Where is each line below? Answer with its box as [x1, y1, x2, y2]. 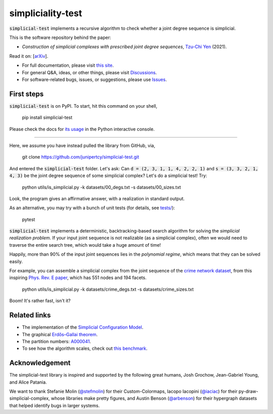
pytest [22, 216, 35, 222]
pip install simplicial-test [22, 114, 73, 121]
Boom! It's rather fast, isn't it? [9, 298, 71, 304]
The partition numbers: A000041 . [22, 338, 91, 344]
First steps [9, 89, 44, 98]
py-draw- [238, 388, 259, 394]
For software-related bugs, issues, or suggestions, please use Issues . [22, 76, 167, 82]
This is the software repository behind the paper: [9, 34, 111, 40]
